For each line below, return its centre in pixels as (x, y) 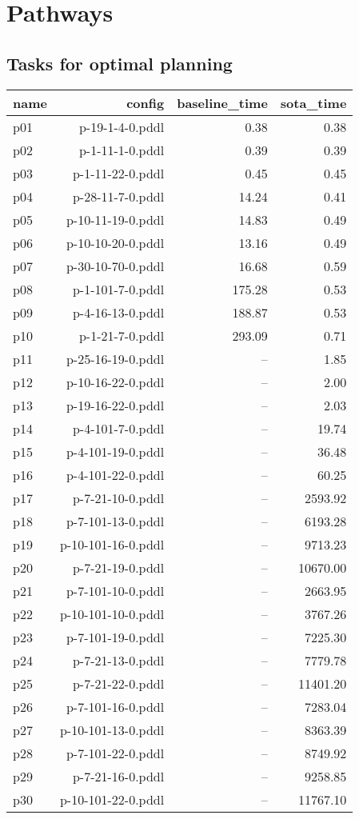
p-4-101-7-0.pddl (118, 428)
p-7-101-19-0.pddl (115, 637)
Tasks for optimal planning (120, 63)
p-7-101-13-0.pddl (115, 521)
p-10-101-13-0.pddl (112, 729)
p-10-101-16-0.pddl (112, 544)
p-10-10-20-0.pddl (115, 242)
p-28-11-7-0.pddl (118, 196)
